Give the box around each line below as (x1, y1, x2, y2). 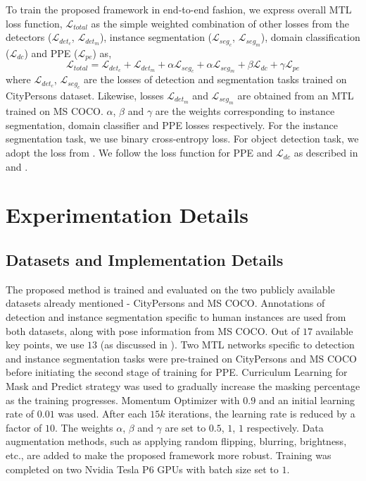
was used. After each (58, 406, 147, 421)
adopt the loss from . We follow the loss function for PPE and (6, 145, 273, 160)
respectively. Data (246, 420, 324, 434)
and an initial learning (258, 392, 355, 407)
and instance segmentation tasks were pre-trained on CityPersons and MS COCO (6, 351, 357, 365)
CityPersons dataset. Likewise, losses (6, 87, 164, 102)
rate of (6, 406, 34, 421)
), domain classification (260, 30, 360, 44)
